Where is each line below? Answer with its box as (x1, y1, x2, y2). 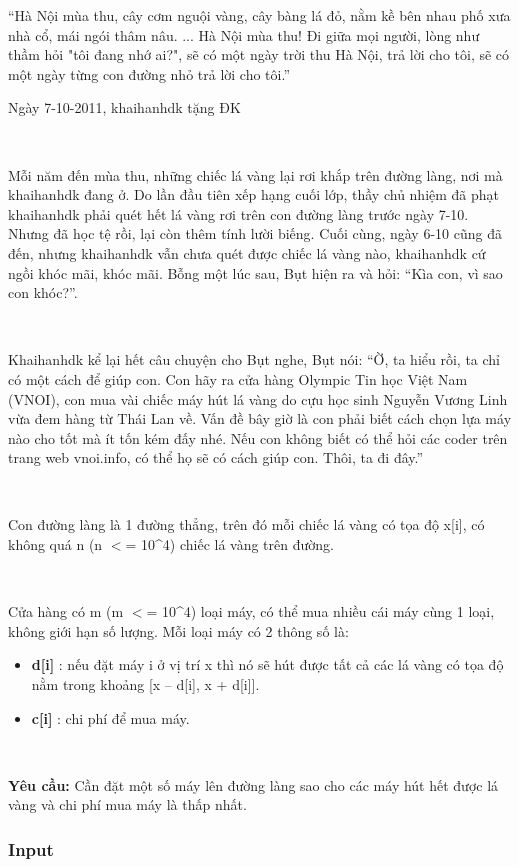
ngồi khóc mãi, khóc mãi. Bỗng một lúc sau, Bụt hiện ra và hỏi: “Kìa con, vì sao (8, 262, 503, 283)
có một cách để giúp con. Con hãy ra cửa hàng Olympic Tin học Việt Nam (8, 368, 468, 389)
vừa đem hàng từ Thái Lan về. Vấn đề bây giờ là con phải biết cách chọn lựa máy (8, 408, 512, 429)
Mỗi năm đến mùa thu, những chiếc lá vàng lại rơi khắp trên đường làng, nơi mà (8, 164, 503, 185)
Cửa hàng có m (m (8, 601, 124, 622)
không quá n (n (8, 534, 103, 555)
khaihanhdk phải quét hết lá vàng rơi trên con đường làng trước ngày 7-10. (8, 203, 469, 224)
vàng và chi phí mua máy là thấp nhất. (8, 794, 247, 815)
